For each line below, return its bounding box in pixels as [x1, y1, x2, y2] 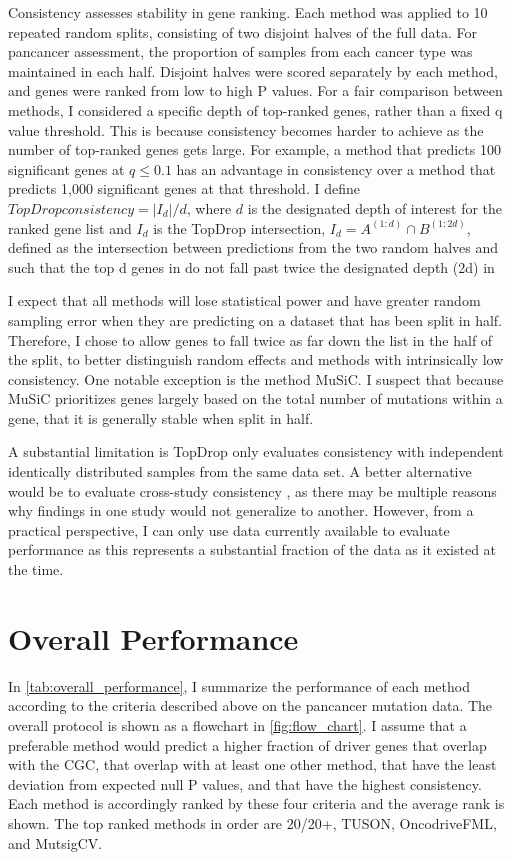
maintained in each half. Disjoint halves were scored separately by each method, [8, 60, 498, 81]
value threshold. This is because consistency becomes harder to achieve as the [8, 119, 484, 140]
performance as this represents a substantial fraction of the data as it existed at [8, 539, 497, 560]
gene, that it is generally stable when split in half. [8, 407, 314, 428]
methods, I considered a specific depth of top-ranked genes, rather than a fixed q [8, 99, 503, 120]
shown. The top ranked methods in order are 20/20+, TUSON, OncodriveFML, [8, 812, 497, 833]
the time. [8, 559, 64, 580]
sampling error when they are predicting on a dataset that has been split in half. [8, 309, 503, 330]
